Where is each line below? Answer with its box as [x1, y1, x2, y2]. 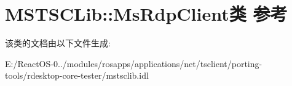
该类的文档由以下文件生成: [5, 37, 111, 49]
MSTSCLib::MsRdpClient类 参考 [5, 1, 288, 26]
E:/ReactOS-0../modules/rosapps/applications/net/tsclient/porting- [5, 57, 262, 70]
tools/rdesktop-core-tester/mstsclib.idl [5, 69, 149, 82]
